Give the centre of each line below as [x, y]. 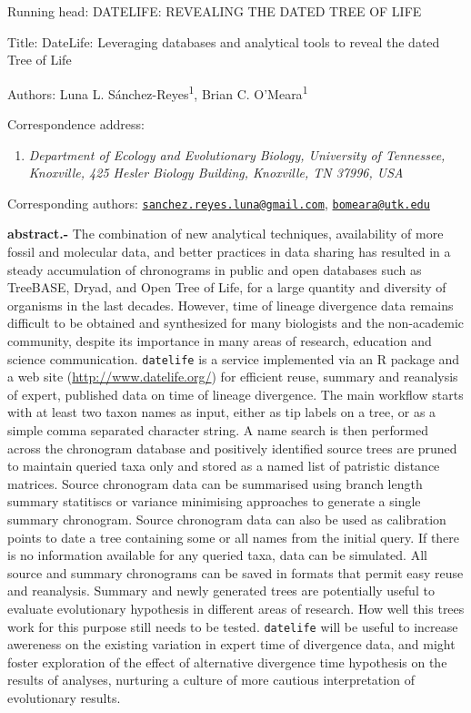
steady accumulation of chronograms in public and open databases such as [215, 269]
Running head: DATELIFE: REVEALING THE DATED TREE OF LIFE [215, 11]
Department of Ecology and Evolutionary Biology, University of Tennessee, [237, 154]
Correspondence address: [76, 124]
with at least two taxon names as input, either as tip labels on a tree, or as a [222, 412]
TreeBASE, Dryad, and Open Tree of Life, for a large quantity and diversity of [227, 287]
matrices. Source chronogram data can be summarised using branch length [215, 483]
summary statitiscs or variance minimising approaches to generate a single [214, 501]
